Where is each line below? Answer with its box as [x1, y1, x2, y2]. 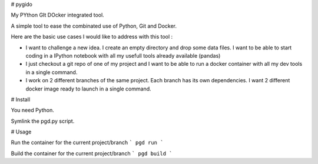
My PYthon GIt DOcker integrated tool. [11, 12, 104, 19]
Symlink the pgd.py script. [11, 118, 75, 125]
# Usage [11, 128, 32, 135]
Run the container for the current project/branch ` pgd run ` [11, 139, 164, 146]
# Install [11, 96, 31, 103]
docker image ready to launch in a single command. [25, 85, 151, 92]
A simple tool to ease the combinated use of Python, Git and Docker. [11, 22, 177, 29]
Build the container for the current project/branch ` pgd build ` [11, 150, 173, 157]
